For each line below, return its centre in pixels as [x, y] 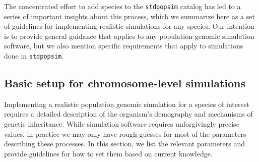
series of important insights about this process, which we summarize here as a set [129, 16]
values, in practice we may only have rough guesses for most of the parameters [125, 133]
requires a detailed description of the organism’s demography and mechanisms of [128, 114]
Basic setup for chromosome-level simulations [125, 83]
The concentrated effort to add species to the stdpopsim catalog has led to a [122, 6]
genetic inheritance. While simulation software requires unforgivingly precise [122, 124]
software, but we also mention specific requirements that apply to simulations [124, 46]
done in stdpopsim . [34, 56]
